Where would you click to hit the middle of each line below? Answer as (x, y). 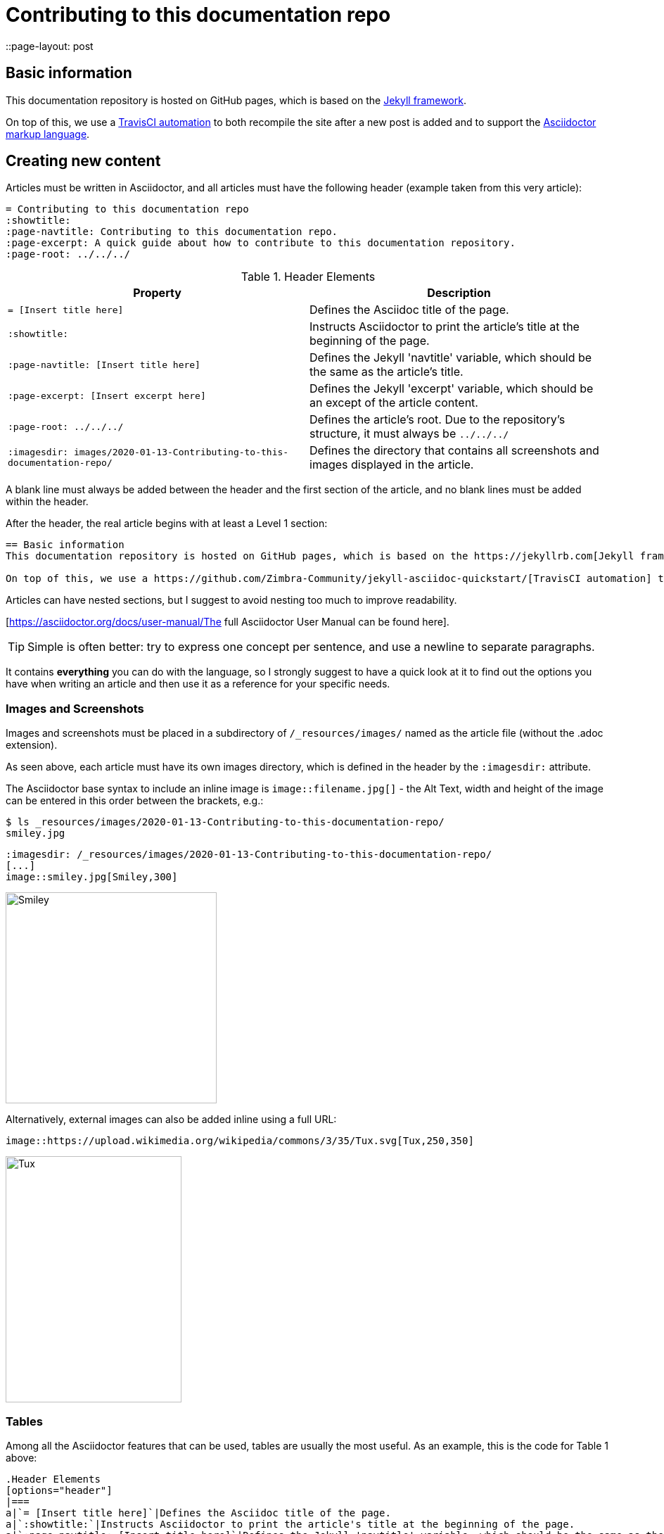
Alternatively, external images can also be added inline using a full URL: (171, 1120)
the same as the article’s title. (387, 372)
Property (157, 293)
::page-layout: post (50, 46)
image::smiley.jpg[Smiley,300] (92, 877)
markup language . (48, 134)
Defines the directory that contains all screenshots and (454, 451)
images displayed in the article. (392, 465)
